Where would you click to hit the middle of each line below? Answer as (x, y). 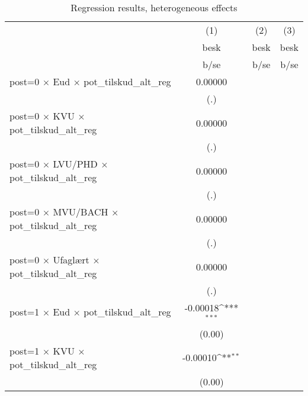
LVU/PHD (75, 164)
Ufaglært (71, 260)
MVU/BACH (81, 212)
